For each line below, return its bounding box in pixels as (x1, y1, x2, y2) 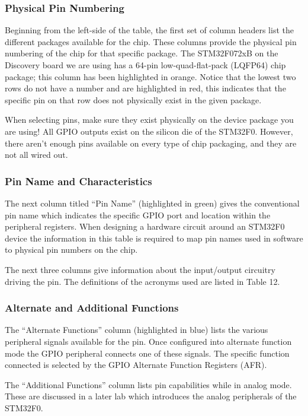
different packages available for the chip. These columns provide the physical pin (5, 35, 297, 47)
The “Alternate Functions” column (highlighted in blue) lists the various (5, 323, 268, 336)
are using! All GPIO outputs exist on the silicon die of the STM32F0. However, (5, 125, 293, 137)
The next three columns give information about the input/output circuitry (5, 263, 275, 275)
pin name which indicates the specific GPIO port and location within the (5, 208, 271, 221)
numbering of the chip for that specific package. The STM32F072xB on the (5, 47, 278, 59)
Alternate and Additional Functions (5, 300, 179, 315)
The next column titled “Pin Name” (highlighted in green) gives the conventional (5, 196, 300, 209)
